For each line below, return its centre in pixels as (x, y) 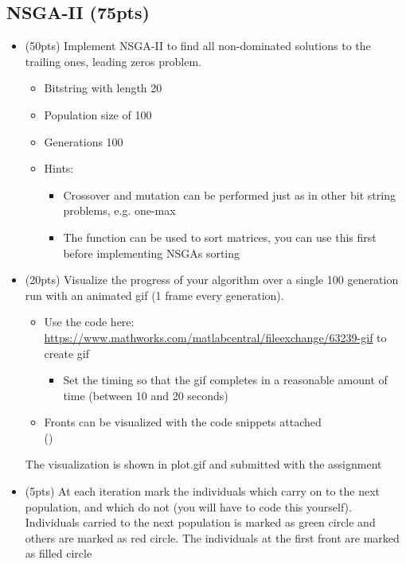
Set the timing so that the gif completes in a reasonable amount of (225, 380)
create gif (67, 353)
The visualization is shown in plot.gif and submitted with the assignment (203, 464)
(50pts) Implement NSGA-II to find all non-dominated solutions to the (198, 46)
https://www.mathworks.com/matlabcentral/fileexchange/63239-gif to (215, 337)
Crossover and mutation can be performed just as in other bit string (229, 194)
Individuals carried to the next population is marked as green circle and (200, 522)
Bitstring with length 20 (103, 88)
